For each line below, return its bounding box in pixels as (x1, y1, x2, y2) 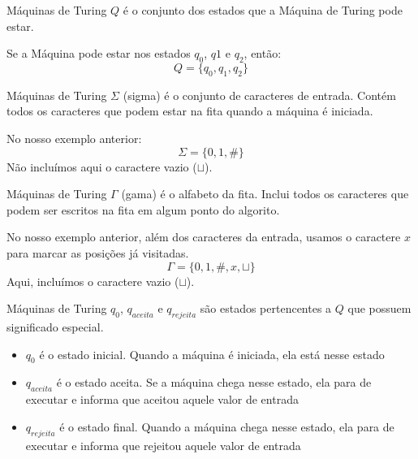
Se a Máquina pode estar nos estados (6, 45, 191, 62)
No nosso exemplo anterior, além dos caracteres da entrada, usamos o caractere (6, 228, 401, 245)
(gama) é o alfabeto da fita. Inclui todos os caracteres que (121, 185, 409, 202)
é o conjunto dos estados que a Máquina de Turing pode (123, 2, 403, 18)
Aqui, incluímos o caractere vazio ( (6, 272, 179, 289)
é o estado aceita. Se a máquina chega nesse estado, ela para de (56, 374, 372, 391)
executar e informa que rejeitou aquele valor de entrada (25, 436, 301, 453)
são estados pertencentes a (200, 300, 332, 317)
